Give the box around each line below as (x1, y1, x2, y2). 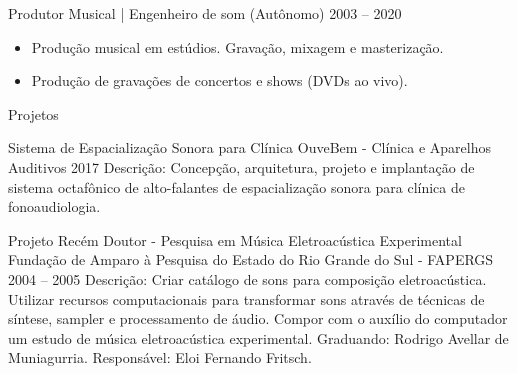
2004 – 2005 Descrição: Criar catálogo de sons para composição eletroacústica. (8, 268, 487, 289)
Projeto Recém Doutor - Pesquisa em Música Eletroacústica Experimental (8, 229, 462, 250)
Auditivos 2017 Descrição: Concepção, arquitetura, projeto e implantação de (8, 156, 475, 177)
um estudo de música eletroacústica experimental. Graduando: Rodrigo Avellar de (8, 327, 509, 348)
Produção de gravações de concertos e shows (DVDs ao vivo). (31, 70, 408, 91)
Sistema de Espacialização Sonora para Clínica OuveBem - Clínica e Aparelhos (8, 137, 491, 158)
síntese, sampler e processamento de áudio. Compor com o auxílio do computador (8, 308, 508, 329)
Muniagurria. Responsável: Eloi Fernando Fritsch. (8, 347, 312, 368)
